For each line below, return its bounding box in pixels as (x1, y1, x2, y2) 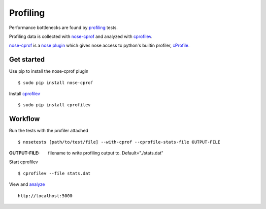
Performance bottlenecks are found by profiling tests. (9, 25, 118, 30)
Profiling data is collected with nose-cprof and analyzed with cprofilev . (9, 33, 153, 39)
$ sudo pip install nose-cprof (18, 80, 94, 86)
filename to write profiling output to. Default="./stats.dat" (48, 150, 164, 156)
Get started (9, 56, 45, 64)
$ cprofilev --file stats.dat (18, 170, 91, 176)
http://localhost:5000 (18, 193, 73, 199)
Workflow (9, 115, 40, 123)
